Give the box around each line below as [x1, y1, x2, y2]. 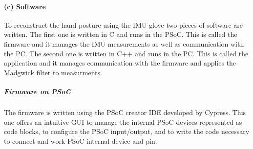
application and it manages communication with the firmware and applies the [4, 58, 236, 68]
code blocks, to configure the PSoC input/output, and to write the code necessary [4, 126, 250, 136]
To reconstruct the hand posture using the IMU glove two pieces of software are [4, 19, 243, 30]
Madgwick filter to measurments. [4, 67, 102, 77]
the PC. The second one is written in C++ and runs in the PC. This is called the [4, 48, 249, 58]
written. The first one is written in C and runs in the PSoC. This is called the [4, 29, 237, 39]
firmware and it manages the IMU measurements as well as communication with [4, 38, 244, 49]
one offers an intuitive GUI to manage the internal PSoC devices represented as [4, 116, 242, 127]
